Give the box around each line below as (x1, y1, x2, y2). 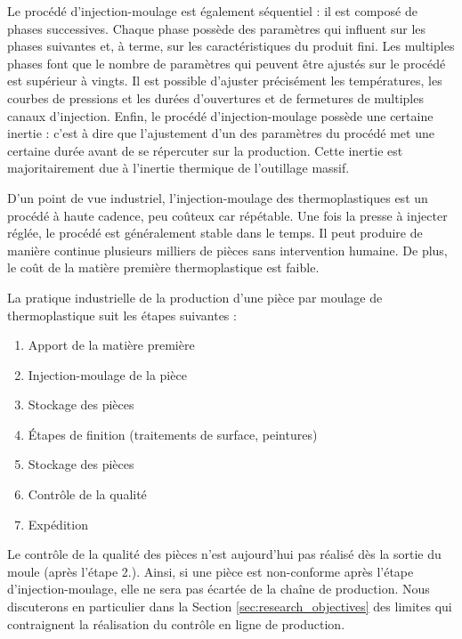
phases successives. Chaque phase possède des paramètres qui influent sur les (7, 19, 426, 37)
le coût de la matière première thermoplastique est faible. (7, 258, 320, 277)
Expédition (28, 514, 88, 533)
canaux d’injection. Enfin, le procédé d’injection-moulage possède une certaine (7, 106, 434, 125)
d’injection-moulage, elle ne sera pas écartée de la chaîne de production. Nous (7, 579, 430, 598)
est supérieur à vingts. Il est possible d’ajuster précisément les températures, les (7, 71, 442, 90)
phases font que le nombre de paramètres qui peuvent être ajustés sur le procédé (7, 53, 446, 72)
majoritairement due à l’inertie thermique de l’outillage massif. (7, 158, 350, 177)
